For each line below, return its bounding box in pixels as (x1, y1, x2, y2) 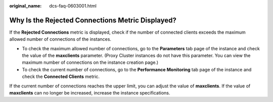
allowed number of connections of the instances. (9, 36, 111, 42)
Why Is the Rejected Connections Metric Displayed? (9, 16, 176, 25)
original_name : (9, 3, 42, 9)
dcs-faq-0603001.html (49, 3, 97, 9)
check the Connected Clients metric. (22, 73, 100, 80)
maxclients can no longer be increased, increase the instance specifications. (9, 90, 170, 96)
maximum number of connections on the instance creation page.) (22, 59, 159, 65)
